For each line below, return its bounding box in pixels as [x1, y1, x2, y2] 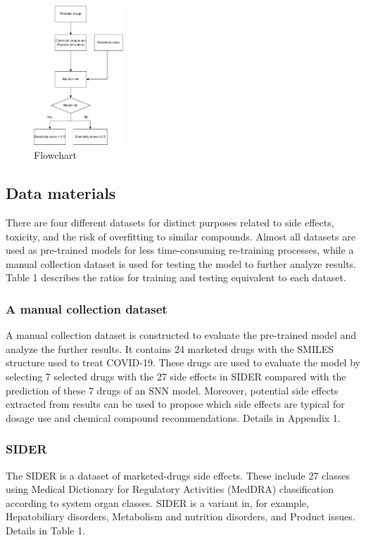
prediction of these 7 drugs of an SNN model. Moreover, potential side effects [6, 382, 339, 397]
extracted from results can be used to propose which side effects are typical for [6, 397, 345, 411]
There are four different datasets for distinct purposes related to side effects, [6, 214, 334, 229]
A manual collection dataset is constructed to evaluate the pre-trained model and [6, 328, 357, 342]
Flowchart [34, 148, 77, 162]
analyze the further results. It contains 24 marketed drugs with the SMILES [6, 341, 334, 356]
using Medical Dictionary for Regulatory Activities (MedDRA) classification [6, 482, 334, 496]
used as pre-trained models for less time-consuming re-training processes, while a [6, 243, 354, 257]
